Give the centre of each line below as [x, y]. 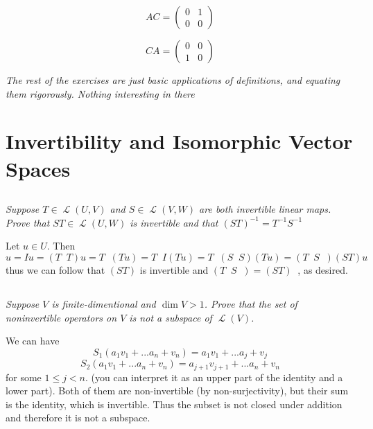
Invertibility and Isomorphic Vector [179, 141]
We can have [33, 341]
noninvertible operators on [61, 317]
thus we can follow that [55, 269]
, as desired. [323, 269]
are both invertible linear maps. [265, 209]
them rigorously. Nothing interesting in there [100, 93]
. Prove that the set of [251, 303]
